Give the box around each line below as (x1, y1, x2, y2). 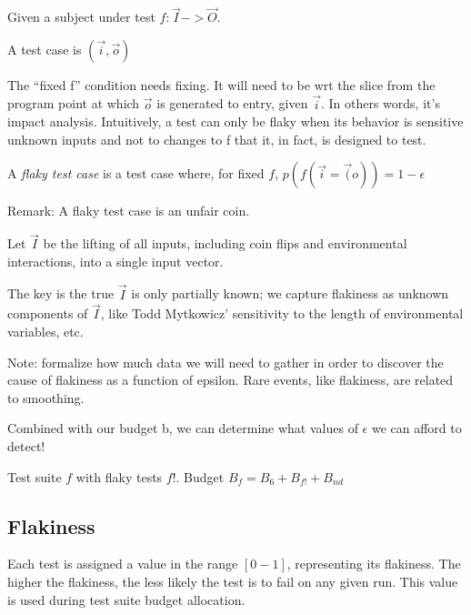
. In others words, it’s (320, 94, 440, 113)
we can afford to (371, 418, 462, 438)
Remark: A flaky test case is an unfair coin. (7, 201, 250, 220)
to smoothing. (7, 388, 85, 407)
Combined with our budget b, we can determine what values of (7, 418, 358, 438)
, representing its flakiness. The (286, 554, 461, 573)
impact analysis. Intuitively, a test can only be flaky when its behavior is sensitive (7, 112, 464, 131)
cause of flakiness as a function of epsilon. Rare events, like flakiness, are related (7, 370, 454, 389)
